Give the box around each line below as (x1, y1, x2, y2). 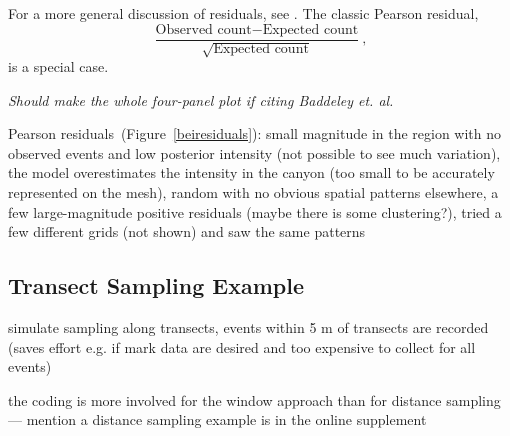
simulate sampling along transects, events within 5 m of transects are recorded (8, 317, 489, 337)
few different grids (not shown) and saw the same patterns (8, 221, 366, 242)
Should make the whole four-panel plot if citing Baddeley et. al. (8, 89, 394, 110)
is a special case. (8, 56, 109, 77)
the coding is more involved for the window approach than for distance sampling (8, 389, 501, 410)
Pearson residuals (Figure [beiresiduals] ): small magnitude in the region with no (8, 123, 502, 144)
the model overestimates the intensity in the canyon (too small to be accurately (8, 162, 495, 183)
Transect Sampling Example (8, 270, 304, 301)
